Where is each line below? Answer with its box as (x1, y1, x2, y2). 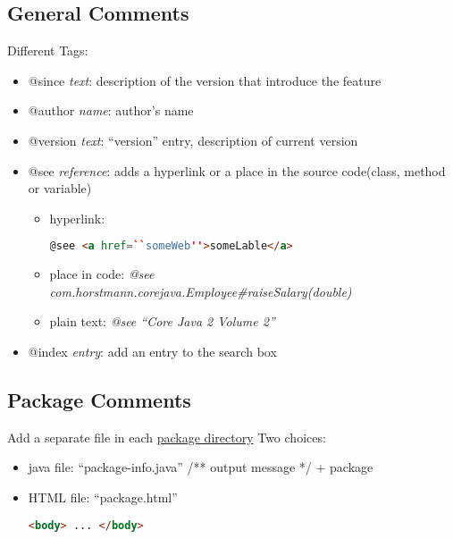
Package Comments (7, 386, 191, 413)
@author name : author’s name (28, 101, 194, 120)
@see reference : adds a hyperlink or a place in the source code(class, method (28, 161, 446, 180)
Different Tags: (7, 41, 88, 60)
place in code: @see (49, 265, 155, 283)
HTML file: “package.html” (28, 488, 178, 506)
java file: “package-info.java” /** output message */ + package (28, 458, 373, 476)
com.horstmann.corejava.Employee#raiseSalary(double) (49, 282, 352, 300)
